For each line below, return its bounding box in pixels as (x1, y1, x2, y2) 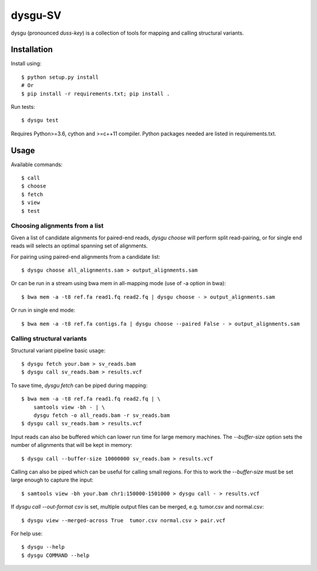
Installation (11, 45, 53, 55)
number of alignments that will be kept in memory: (11, 442, 133, 449)
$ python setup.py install (21, 74, 99, 81)
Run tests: (11, 103, 35, 111)
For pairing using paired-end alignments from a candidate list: (11, 253, 161, 260)
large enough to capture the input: (11, 476, 94, 483)
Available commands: (11, 161, 63, 168)
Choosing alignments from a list (11, 222, 104, 230)
